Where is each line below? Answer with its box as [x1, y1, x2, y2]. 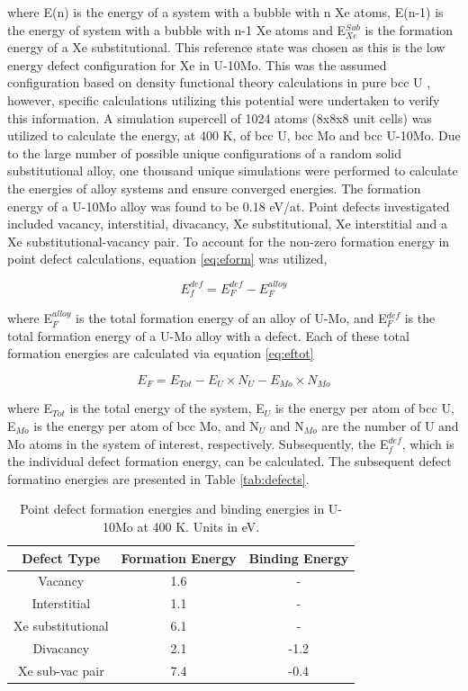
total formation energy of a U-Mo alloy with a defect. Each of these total [7, 326, 409, 345]
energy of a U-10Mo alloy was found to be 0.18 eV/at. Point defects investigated [7, 196, 450, 215]
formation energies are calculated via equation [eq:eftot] [7, 344, 314, 363]
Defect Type [22, 548, 101, 567]
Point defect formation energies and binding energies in [20, 499, 325, 518]
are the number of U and [321, 416, 459, 435]
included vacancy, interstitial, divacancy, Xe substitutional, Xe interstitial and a [7, 214, 447, 233]
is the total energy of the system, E [69, 399, 265, 417]
